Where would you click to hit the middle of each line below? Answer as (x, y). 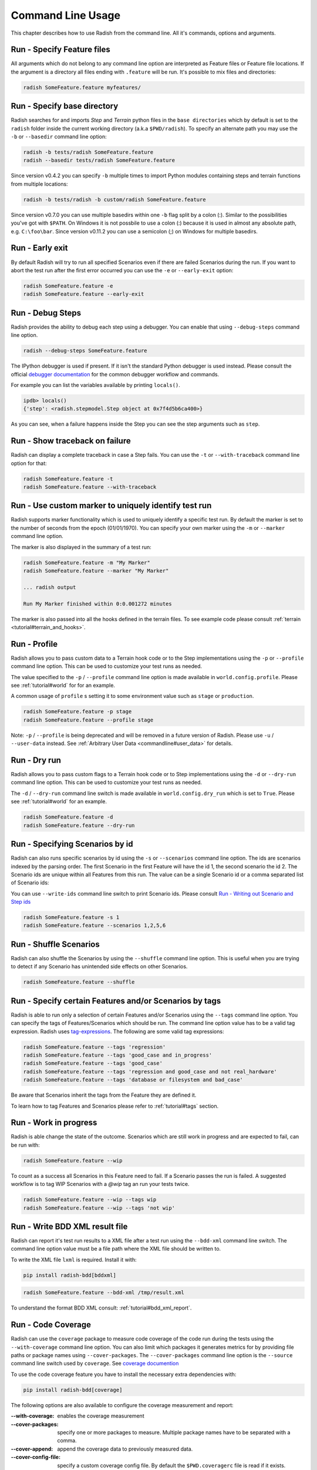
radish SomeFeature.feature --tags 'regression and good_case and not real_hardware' (150, 1071)
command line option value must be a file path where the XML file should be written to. (116, 1249)
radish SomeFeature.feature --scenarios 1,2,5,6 (95, 926)
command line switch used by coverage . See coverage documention (95, 1364)
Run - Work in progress (54, 1123)
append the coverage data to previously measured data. (125, 1449)
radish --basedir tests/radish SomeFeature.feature (99, 161)
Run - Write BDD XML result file (69, 1226)
